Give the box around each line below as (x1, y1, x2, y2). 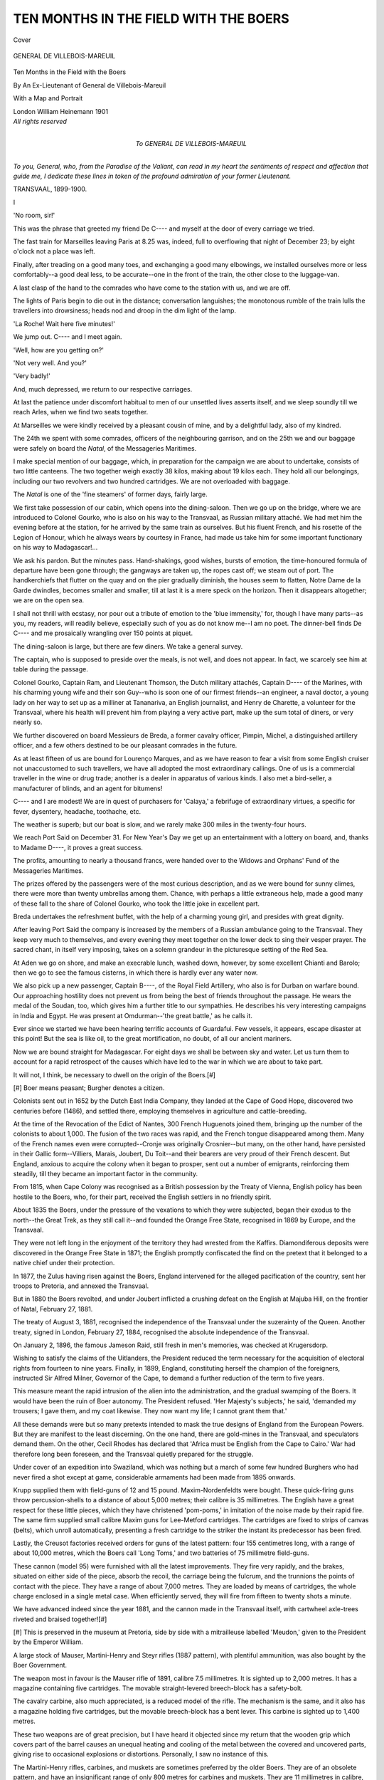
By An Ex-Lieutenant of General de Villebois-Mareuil (13, 80, 166, 89)
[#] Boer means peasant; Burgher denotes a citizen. (13, 1083, 165, 1092)
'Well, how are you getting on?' (13, 345, 105, 354)
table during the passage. (13, 665, 88, 674)
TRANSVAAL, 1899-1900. (13, 185, 87, 194)
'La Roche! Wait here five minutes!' (13, 319, 115, 328)
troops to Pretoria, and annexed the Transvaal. (13, 1282, 149, 1290)
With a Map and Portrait (13, 94, 83, 103)
